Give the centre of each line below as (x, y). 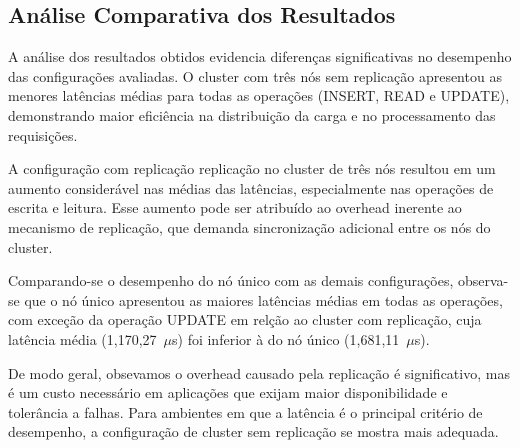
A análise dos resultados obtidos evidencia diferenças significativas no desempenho (260, 56)
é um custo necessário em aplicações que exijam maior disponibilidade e (228, 392)
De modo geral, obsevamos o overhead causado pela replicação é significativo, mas (259, 372)
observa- (483, 280)
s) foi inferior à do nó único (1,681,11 (286, 338)
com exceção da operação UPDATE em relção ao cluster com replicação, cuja (245, 319)
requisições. (43, 134)
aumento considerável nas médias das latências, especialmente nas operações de (251, 187)
